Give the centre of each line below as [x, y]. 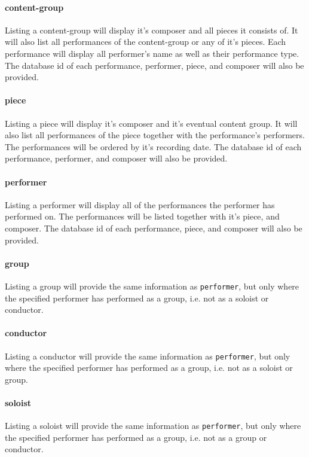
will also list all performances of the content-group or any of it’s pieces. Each [146, 42]
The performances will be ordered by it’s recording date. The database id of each [153, 146]
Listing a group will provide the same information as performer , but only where [152, 286]
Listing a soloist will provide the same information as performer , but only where [153, 426]
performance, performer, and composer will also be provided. [116, 158]
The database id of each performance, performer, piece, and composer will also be [154, 65]
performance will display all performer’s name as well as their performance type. [152, 53]
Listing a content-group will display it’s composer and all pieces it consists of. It [152, 30]
